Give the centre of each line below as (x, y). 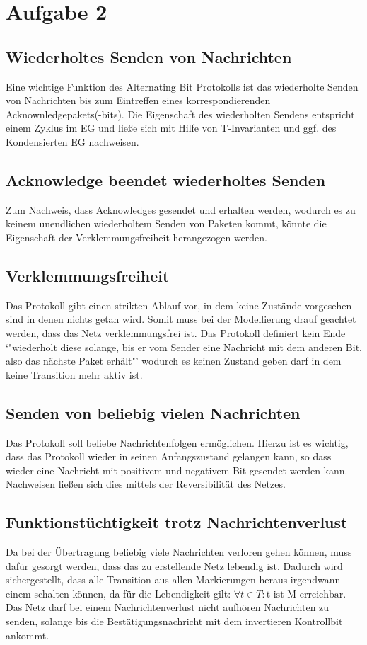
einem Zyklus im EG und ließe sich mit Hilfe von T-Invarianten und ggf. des (171, 128)
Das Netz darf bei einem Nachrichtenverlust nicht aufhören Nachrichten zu (168, 607)
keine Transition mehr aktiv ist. (74, 374)
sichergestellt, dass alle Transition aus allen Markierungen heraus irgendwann (173, 580)
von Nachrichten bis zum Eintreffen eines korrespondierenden (138, 100)
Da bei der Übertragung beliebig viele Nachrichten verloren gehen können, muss (179, 552)
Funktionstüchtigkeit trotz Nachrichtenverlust (177, 522)
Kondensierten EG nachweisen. (72, 141)
